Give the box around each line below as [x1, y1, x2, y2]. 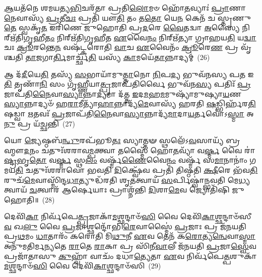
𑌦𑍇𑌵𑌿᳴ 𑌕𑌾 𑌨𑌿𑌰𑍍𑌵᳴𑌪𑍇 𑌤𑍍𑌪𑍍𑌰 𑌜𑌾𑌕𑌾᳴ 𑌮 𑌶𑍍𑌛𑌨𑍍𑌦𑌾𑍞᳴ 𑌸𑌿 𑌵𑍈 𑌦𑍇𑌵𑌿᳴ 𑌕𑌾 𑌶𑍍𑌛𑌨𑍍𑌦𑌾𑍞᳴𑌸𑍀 [4, 211, 251, 222]
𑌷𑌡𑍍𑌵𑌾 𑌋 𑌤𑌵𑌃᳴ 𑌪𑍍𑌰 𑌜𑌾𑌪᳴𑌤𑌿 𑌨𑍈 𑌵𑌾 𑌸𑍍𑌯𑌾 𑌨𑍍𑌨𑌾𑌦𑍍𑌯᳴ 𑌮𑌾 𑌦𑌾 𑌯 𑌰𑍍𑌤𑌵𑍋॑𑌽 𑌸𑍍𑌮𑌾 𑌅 [4, 108, 254, 118]
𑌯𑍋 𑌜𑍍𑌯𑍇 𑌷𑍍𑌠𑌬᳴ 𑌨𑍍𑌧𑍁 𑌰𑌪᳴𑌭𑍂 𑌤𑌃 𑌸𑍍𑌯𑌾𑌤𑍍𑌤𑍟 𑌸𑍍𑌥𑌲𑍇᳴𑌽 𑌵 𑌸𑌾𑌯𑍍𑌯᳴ [4, 135, 224, 146]
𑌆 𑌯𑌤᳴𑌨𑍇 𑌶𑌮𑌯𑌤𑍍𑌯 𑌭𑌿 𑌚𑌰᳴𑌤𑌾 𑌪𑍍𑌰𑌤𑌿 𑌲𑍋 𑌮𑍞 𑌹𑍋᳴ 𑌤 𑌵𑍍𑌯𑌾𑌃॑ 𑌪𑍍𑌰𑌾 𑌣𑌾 [4, 3, 246, 13]
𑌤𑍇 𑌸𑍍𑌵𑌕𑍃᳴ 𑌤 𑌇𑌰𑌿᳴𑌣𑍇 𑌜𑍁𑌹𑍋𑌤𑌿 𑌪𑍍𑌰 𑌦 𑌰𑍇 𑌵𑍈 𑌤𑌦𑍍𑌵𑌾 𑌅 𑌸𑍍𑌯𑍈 [4, 22, 240, 33]
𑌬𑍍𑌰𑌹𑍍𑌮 [226, 135, 240, 146]
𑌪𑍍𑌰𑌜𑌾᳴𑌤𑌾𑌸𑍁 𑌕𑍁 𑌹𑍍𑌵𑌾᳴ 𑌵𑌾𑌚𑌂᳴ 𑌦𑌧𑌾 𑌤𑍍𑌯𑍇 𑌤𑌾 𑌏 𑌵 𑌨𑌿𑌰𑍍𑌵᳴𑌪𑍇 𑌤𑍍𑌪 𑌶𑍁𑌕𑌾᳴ [4, 250, 257, 261]
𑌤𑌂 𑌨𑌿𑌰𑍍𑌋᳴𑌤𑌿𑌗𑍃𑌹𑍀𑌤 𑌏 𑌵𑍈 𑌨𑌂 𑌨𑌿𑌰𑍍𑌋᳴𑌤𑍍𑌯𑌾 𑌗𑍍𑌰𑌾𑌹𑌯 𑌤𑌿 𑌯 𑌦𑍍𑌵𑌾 [45, 32, 256, 42]
